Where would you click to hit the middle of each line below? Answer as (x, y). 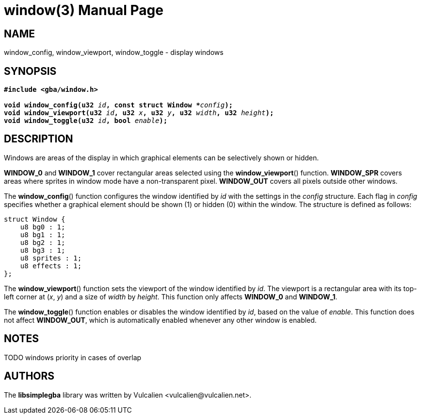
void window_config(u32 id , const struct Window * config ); (119, 105)
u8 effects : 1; (51, 266)
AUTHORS (29, 376)
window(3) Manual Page (84, 10)
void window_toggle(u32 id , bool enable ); (86, 121)
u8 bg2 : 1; (43, 242)
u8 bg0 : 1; (43, 227)
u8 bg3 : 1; (43, 250)
